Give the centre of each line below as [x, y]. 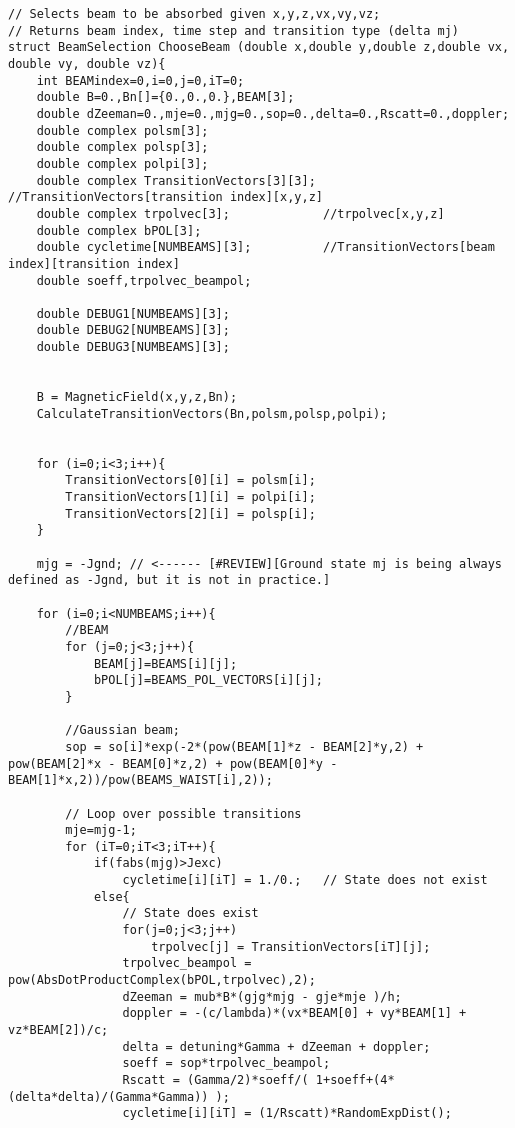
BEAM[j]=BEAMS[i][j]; [165, 663]
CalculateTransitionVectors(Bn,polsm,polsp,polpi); [212, 413]
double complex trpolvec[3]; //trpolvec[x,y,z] [240, 213]
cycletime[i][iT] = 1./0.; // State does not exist [305, 880]
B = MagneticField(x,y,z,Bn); [137, 397]
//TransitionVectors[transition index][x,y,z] [165, 197]
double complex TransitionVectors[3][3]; [176, 180]
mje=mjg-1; [101, 830]
